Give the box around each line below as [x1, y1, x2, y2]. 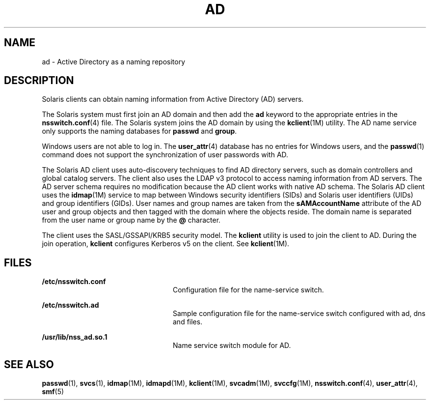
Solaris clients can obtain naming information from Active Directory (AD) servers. [42, 95, 304, 104]
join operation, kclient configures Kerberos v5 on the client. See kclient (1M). [42, 239, 290, 248]
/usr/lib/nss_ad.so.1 [42, 333, 107, 342]
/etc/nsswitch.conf [42, 277, 106, 286]
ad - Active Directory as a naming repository [42, 57, 185, 66]
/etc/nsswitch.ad [42, 301, 99, 310]
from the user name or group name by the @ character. [42, 216, 221, 225]
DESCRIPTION [4, 74, 74, 87]
